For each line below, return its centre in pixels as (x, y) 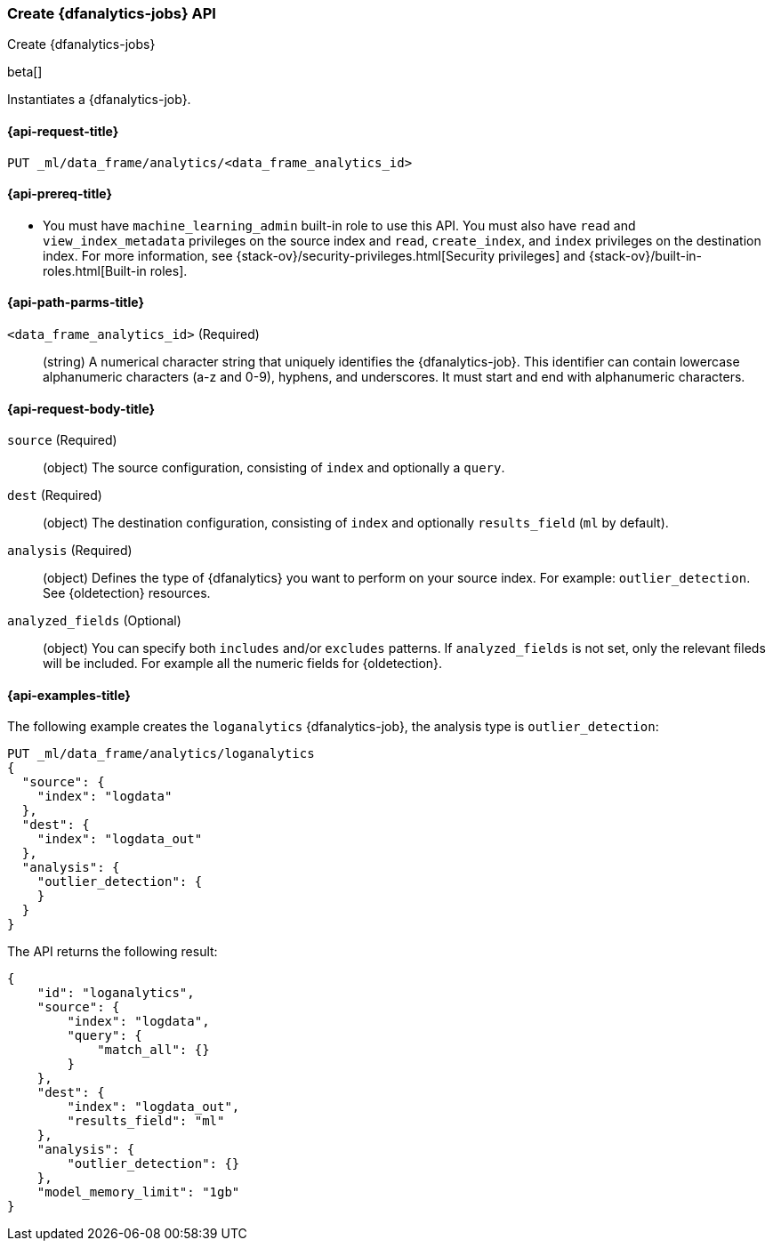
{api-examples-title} (69, 695)
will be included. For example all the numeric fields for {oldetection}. (243, 664)
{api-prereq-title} (60, 194)
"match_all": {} (153, 1050)
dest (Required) (55, 495)
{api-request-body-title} (81, 408)
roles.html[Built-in (95, 270)
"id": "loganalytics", (116, 993)
